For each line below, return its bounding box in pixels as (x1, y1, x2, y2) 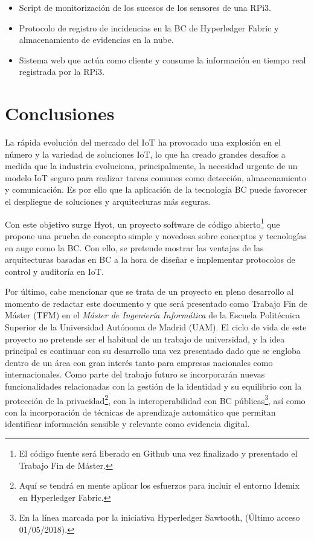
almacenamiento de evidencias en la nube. (19, 33, 174, 46)
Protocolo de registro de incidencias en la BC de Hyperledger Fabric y (19, 21, 279, 34)
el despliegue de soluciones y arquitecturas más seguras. (5, 195, 211, 208)
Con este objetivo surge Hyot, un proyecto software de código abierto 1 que (5, 216, 280, 230)
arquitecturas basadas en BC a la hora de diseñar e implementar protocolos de (5, 253, 295, 266)
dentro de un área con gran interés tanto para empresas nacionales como (5, 356, 273, 368)
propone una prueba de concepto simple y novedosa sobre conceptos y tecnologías (5, 229, 307, 242)
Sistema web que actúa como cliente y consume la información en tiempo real (19, 53, 306, 66)
